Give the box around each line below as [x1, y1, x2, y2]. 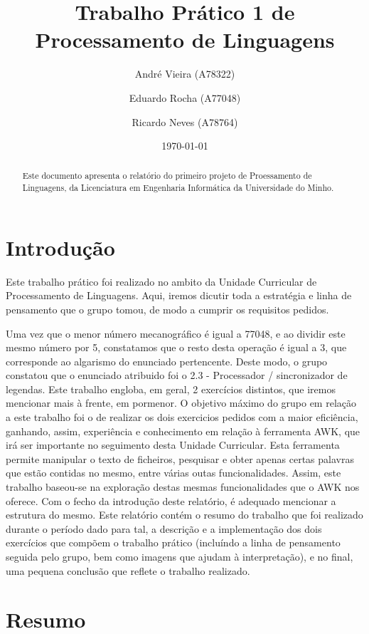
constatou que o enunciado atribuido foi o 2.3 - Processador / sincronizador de [6, 368, 348, 383]
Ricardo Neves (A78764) [132, 114, 238, 129]
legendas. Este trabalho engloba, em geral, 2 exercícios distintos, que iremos [6, 381, 336, 396]
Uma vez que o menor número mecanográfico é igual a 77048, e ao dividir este [6, 326, 346, 341]
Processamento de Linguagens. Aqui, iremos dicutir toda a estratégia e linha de [6, 288, 352, 303]
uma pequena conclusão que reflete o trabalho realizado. [6, 563, 250, 578]
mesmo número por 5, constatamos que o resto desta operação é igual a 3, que [6, 340, 347, 355]
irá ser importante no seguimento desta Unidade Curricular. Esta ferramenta [6, 437, 340, 452]
